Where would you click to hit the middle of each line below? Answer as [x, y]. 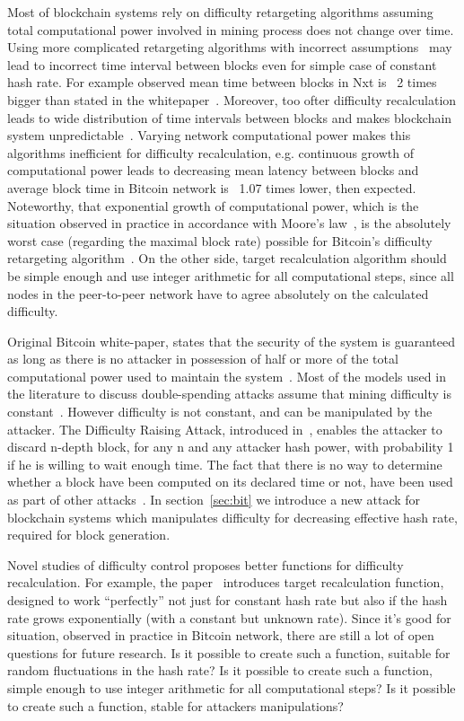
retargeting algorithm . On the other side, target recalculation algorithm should [227, 258]
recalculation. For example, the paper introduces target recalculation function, [226, 582]
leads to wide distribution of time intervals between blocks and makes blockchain [230, 117]
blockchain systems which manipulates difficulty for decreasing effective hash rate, [232, 517]
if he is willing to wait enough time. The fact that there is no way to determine [225, 464]
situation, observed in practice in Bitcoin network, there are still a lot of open [221, 635]
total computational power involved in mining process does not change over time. [231, 29]
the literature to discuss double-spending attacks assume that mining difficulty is [229, 394]
